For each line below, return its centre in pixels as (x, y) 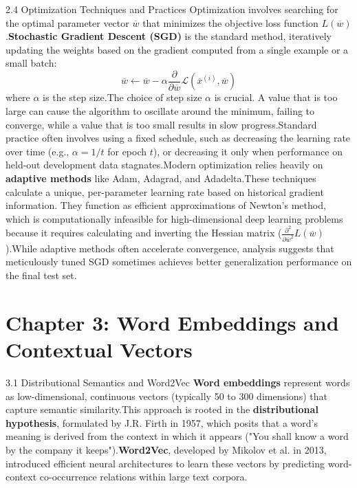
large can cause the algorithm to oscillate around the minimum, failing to (160, 111)
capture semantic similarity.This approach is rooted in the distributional (162, 409)
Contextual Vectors (99, 350)
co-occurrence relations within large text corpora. (143, 477)
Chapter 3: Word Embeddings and (172, 322)
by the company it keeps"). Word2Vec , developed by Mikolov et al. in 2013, (166, 449)
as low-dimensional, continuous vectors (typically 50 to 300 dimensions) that (166, 396)
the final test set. (41, 275)
